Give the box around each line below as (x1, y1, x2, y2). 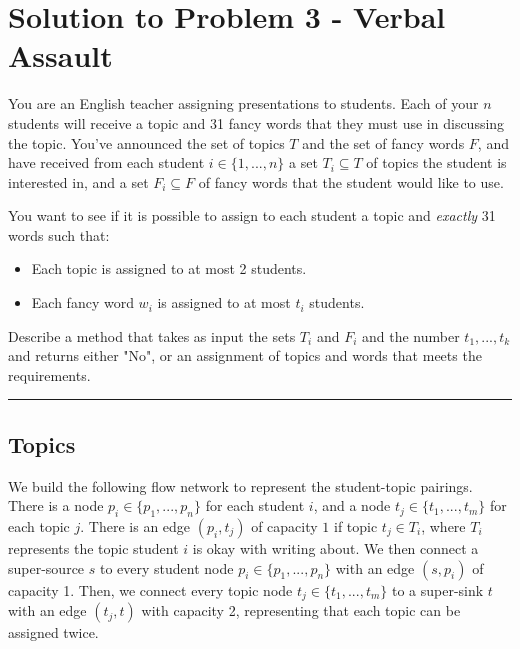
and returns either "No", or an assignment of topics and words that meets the (8, 345, 482, 366)
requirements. (8, 364, 91, 385)
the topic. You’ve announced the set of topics (8, 132, 285, 153)
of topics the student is (366, 152, 507, 173)
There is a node (8, 495, 104, 516)
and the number (361, 325, 460, 346)
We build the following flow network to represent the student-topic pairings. (8, 475, 473, 496)
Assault (8, 35, 113, 76)
